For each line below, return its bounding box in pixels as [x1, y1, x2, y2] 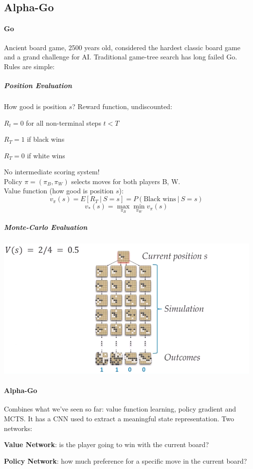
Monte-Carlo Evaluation [4, 222, 88, 232]
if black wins [27, 134, 65, 144]
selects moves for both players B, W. [71, 176, 181, 186]
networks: [4, 423, 33, 433]
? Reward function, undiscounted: [72, 101, 172, 111]
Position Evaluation [4, 80, 72, 90]
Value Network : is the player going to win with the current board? [4, 439, 209, 450]
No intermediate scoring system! [4, 167, 100, 177]
